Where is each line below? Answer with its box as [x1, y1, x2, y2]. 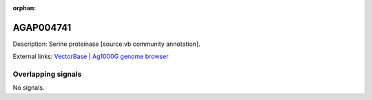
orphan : [12, 4, 37, 12]
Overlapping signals [12, 69, 82, 79]
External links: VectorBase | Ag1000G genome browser [12, 52, 169, 61]
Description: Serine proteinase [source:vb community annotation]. [12, 40, 201, 48]
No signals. [12, 84, 45, 92]
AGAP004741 [12, 21, 72, 34]
